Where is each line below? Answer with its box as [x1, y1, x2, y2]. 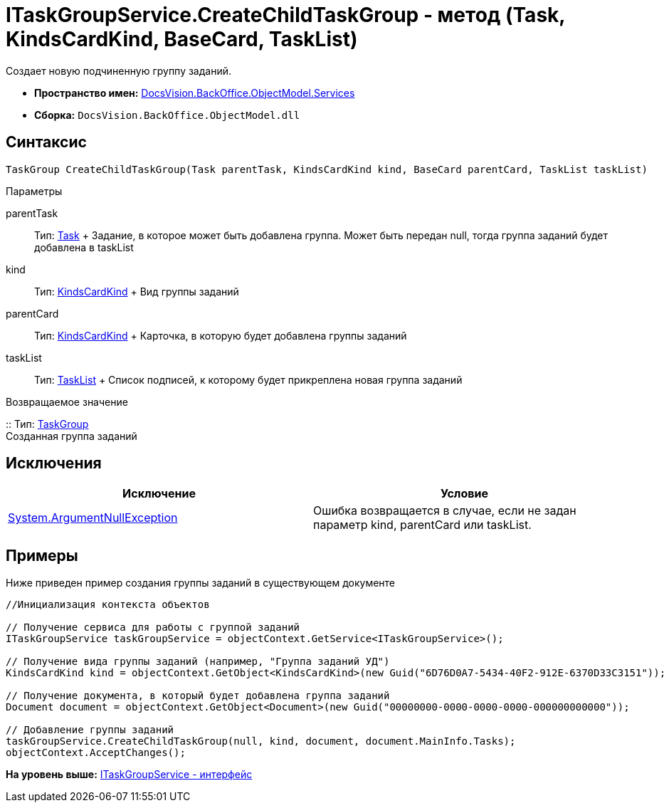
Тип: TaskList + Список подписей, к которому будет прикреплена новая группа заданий [34, 373, 463, 386]
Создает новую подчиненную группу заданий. [6, 64, 232, 77]
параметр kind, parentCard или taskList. [313, 518, 532, 532]
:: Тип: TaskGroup [6, 417, 89, 430]
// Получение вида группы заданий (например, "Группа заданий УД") [6, 656, 390, 668]
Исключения [6, 454, 102, 473]
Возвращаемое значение [6, 395, 128, 408]
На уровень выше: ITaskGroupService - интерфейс [6, 768, 253, 781]
